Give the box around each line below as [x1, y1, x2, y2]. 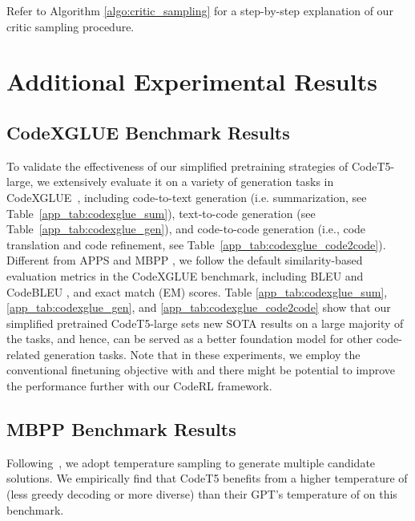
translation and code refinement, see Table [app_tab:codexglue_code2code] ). [6, 236, 386, 252]
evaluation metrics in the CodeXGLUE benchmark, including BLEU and [6, 267, 364, 284]
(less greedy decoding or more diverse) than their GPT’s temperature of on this [6, 486, 397, 503]
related [6, 345, 41, 362]
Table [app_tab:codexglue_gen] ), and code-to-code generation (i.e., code [6, 220, 366, 237]
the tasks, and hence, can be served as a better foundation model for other [6, 330, 373, 347]
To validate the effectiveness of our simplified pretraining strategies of [6, 157, 349, 174]
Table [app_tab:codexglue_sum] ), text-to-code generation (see [6, 204, 316, 221]
